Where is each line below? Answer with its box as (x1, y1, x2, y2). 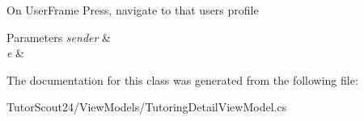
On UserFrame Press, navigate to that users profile (6, 2, 259, 18)
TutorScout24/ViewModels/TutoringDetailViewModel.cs (6, 98, 287, 115)
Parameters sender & (6, 28, 111, 45)
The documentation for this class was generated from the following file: (6, 71, 358, 88)
